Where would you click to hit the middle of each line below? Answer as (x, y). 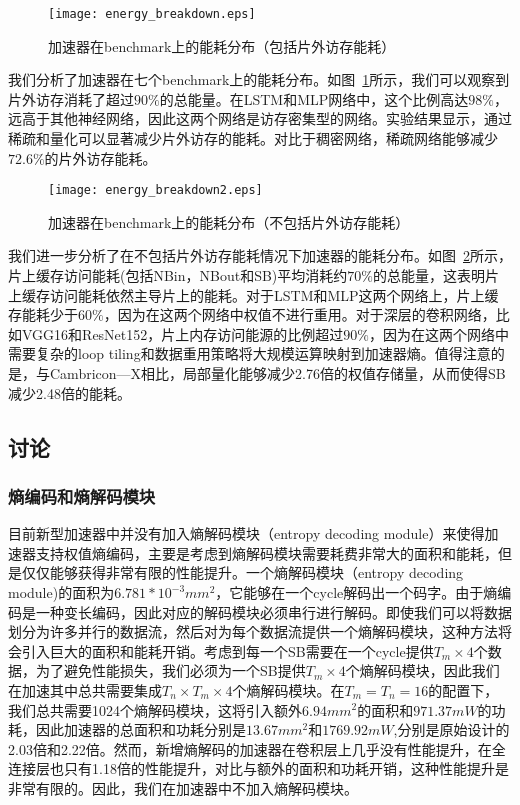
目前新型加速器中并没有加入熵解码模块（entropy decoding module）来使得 (246, 533)
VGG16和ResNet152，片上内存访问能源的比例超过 (182, 333)
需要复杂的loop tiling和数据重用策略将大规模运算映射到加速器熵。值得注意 (249, 353)
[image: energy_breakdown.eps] (152, 14)
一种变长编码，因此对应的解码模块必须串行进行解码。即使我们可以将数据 (273, 611)
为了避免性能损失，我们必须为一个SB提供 (170, 670)
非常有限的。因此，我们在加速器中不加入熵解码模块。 (183, 787)
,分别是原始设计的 (451, 729)
